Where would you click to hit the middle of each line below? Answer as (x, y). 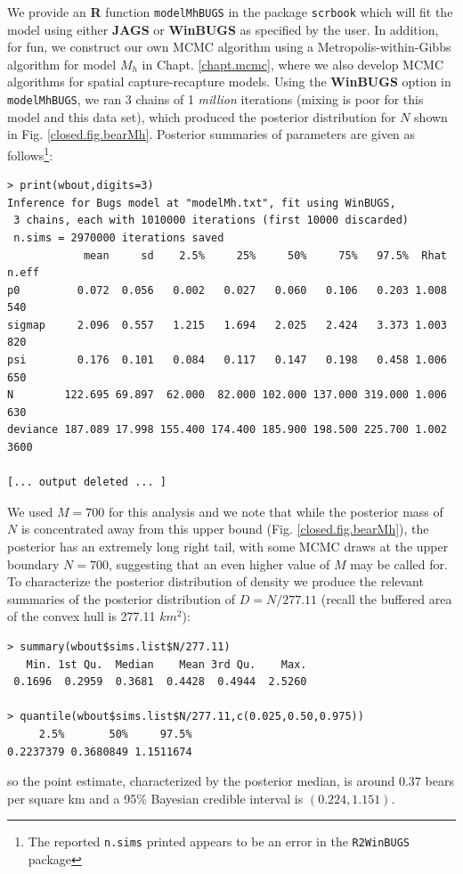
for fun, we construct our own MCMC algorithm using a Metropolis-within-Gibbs (229, 47)
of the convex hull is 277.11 (81, 616)
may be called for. (399, 564)
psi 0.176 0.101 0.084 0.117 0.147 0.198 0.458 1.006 (227, 360)
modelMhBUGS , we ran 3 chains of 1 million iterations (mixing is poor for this (215, 99)
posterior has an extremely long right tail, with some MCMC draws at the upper (228, 546)
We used (30, 511)
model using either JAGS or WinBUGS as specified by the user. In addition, (223, 29)
